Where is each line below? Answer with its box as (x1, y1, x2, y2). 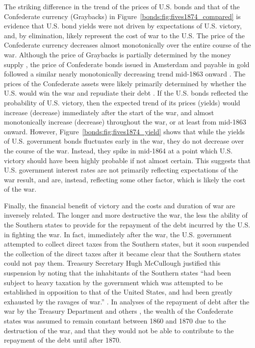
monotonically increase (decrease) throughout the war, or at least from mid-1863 (4, 117, 246, 127)
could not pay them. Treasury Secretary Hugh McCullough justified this (4, 258, 221, 268)
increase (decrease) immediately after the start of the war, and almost (4, 107, 214, 117)
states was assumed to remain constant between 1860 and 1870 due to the (4, 316, 226, 325)
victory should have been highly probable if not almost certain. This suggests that (4, 155, 251, 165)
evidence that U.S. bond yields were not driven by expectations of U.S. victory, (4, 21, 242, 31)
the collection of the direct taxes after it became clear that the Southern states (4, 248, 241, 258)
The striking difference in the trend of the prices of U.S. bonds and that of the (4, 1, 240, 11)
